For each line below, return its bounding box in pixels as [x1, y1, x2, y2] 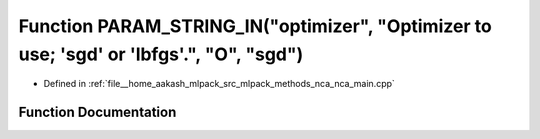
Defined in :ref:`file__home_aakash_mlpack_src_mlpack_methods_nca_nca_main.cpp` [43, 78, 395, 90]
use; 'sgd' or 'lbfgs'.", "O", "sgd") [18, 43, 304, 65]
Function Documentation [18, 104, 177, 121]
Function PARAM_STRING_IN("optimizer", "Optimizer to [18, 15, 492, 37]
